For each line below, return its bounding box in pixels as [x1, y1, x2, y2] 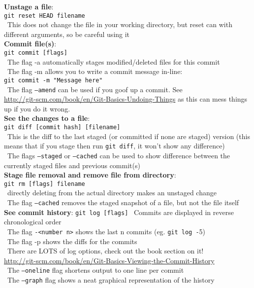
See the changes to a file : [4, 113, 90, 123]
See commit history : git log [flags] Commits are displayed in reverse [4, 207, 234, 217]
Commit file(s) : [4, 38, 57, 49]
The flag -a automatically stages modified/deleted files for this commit [7, 56, 220, 67]
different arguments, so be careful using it [4, 29, 130, 39]
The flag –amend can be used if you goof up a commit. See [7, 84, 183, 94]
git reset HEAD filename [4, 12, 85, 19]
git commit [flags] [4, 49, 67, 57]
